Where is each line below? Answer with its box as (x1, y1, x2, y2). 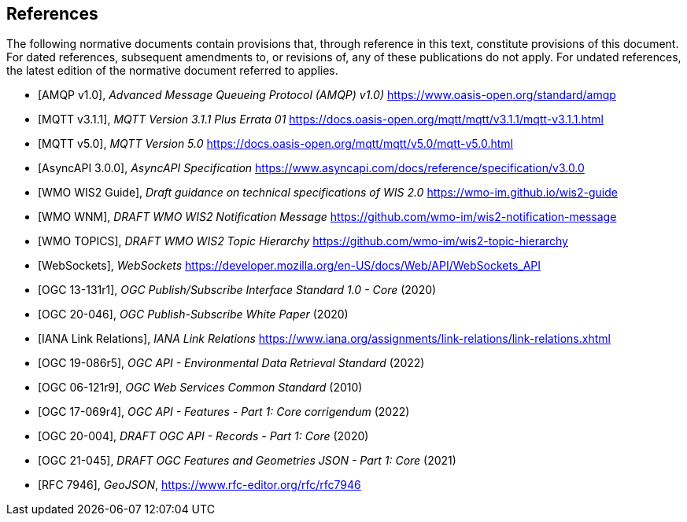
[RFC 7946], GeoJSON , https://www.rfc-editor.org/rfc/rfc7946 (38, 478, 361, 492)
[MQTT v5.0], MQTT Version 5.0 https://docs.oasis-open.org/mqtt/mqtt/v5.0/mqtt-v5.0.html (38, 137, 513, 151)
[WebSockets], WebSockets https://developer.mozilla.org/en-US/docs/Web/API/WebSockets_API (38, 259, 541, 273)
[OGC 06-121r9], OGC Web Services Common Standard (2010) (38, 380, 363, 395)
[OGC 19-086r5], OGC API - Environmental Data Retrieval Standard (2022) (38, 356, 425, 370)
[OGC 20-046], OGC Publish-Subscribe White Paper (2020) (38, 307, 349, 322)
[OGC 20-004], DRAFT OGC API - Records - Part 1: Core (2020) (38, 429, 369, 443)
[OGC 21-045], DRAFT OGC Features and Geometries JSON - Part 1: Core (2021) (38, 454, 456, 468)
